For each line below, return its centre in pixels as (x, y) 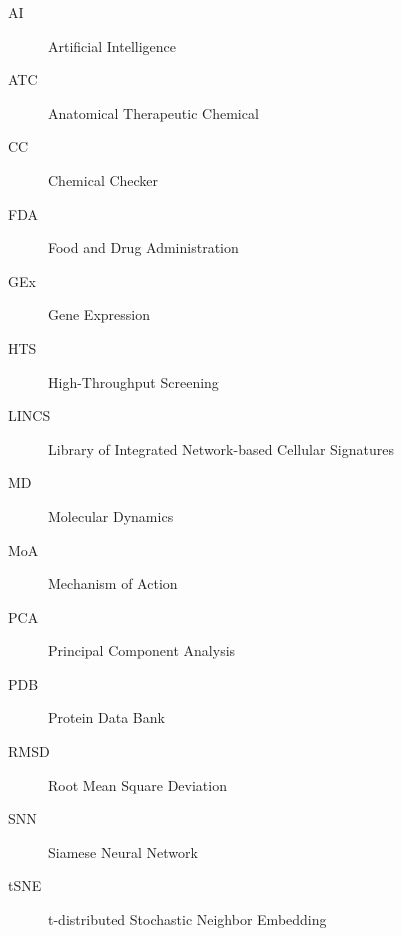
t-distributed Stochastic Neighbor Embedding (187, 919)
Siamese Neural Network (123, 851)
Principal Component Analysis (142, 650)
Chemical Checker (103, 179)
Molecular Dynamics (111, 515)
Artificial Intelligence (112, 45)
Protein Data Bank (106, 717)
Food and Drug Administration (143, 247)
